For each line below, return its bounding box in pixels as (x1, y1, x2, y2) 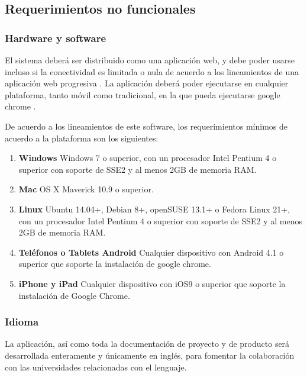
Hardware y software (5, 30, 106, 45)
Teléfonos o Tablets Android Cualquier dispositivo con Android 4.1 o (18, 246, 284, 258)
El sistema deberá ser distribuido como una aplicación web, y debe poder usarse (5, 54, 295, 66)
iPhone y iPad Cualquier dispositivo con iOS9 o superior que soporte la (18, 277, 286, 289)
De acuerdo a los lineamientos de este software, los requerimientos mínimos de (5, 120, 287, 132)
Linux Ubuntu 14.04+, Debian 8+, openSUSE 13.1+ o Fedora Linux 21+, (18, 202, 290, 215)
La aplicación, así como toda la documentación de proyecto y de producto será (5, 337, 290, 350)
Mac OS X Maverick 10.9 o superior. (18, 183, 154, 195)
